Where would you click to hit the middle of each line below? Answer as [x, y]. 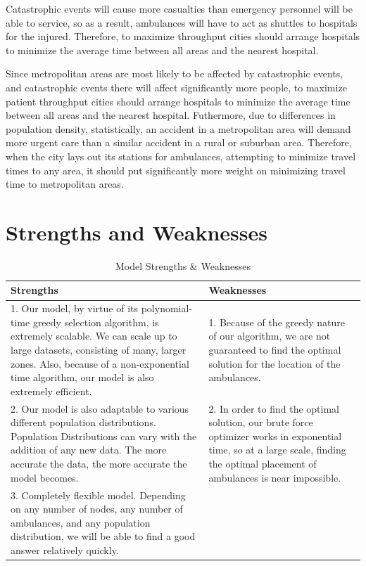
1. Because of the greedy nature [277, 322]
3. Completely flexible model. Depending [98, 495]
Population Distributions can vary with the [104, 436]
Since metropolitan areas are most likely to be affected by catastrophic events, [175, 73]
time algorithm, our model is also [82, 377]
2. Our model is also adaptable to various [100, 408]
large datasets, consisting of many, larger [99, 350]
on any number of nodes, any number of [97, 509]
